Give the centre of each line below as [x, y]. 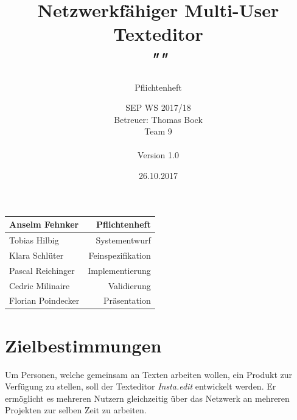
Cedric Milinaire [40, 285]
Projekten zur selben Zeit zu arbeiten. [76, 410]
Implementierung [119, 270]
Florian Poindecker [44, 300]
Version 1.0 [158, 155]
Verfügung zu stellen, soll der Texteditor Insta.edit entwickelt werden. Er [141, 386]
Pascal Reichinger [42, 270]
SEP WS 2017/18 [158, 107]
